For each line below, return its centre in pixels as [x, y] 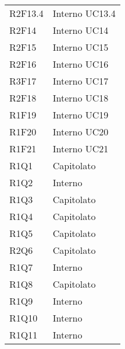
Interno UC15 [81, 47]
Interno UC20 [81, 132]
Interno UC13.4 [84, 13]
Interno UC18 [81, 98]
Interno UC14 [81, 30]
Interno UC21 [81, 149]
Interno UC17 [81, 81]
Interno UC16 [81, 64]
